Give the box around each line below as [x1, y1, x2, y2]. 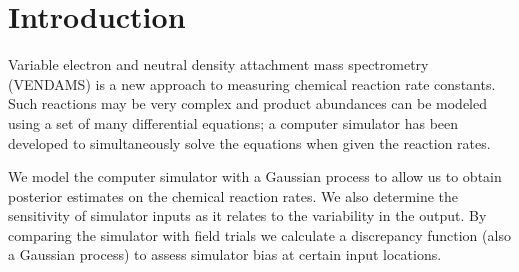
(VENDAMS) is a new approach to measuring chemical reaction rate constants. [8, 73, 496, 94]
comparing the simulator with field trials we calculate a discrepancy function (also [8, 224, 511, 245]
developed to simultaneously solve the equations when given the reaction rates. [8, 132, 491, 153]
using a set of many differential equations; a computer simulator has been [8, 112, 459, 133]
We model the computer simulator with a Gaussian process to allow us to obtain [8, 166, 502, 187]
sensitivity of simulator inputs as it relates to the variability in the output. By [8, 205, 487, 226]
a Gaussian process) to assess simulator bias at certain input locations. [8, 244, 442, 265]
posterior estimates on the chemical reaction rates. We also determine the [8, 185, 459, 206]
